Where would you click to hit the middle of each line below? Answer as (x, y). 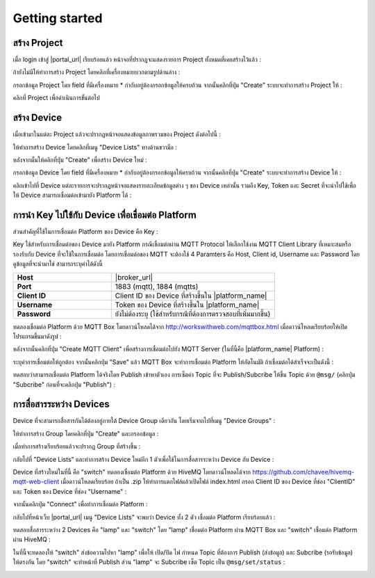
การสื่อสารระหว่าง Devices (61, 404)
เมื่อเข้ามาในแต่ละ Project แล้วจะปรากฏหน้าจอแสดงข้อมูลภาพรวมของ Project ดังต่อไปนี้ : (117, 134)
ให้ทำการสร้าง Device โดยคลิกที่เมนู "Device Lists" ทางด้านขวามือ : (95, 147)
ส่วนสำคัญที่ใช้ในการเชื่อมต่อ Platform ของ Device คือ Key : (86, 232)
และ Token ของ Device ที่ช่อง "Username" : (70, 491)
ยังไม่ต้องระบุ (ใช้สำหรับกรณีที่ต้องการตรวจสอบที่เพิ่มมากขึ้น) (193, 314)
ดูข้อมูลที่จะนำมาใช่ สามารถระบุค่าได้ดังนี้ (58, 264)
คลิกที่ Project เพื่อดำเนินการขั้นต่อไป (56, 98)
